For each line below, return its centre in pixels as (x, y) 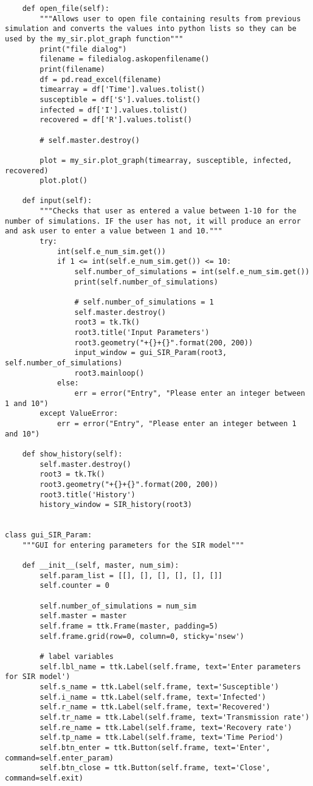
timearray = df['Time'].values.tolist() (122, 90)
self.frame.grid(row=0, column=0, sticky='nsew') (142, 636)
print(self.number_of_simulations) (146, 282)
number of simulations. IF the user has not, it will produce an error (153, 221)
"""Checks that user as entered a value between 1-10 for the (168, 211)
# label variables (77, 657)
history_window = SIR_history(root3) (116, 505)
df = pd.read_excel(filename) (101, 79)
